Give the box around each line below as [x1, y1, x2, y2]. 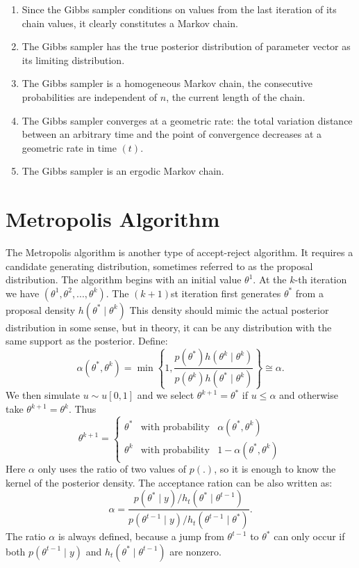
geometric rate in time [22, 140, 117, 155]
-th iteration [294, 272, 347, 287]
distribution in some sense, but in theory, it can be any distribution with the [6, 319, 332, 334]
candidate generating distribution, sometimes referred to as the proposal [6, 258, 313, 273]
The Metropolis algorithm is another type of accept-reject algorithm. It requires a [6, 245, 353, 260]
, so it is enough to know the [214, 461, 336, 476]
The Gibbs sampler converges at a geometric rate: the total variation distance [22, 113, 353, 127]
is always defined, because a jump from [58, 529, 224, 544]
